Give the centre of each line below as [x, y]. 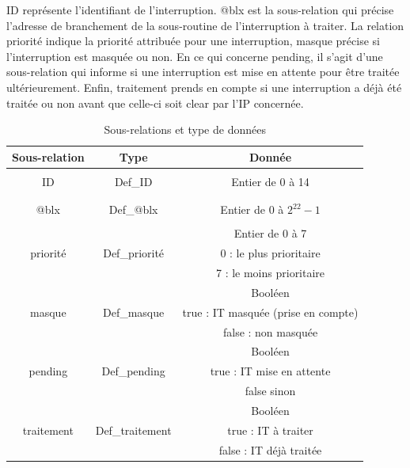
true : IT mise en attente [270, 371]
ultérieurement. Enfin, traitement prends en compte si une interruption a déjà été [204, 87]
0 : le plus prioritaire [270, 253]
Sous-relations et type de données [185, 129]
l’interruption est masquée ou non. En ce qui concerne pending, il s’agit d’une [195, 56]
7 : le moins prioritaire [270, 272]
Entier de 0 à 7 [270, 233]
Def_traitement [133, 430]
